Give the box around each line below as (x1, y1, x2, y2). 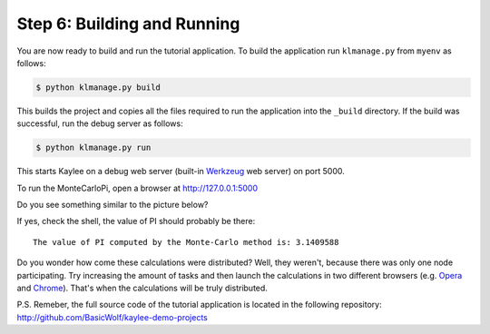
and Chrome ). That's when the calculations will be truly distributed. (16, 282, 268, 293)
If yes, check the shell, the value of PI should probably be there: (16, 216, 256, 227)
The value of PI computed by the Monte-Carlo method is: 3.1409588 (33, 237, 339, 247)
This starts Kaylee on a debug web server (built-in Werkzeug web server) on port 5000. (16, 166, 345, 177)
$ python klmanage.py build (35, 82, 161, 93)
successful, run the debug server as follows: (16, 118, 183, 129)
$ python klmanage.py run (35, 142, 152, 153)
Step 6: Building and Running (16, 14, 240, 34)
